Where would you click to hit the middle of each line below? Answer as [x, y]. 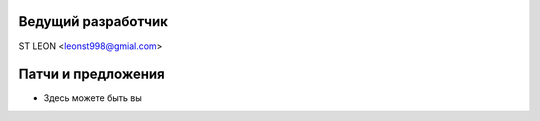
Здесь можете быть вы [92, 98]
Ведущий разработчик [93, 21]
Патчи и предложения [91, 74]
